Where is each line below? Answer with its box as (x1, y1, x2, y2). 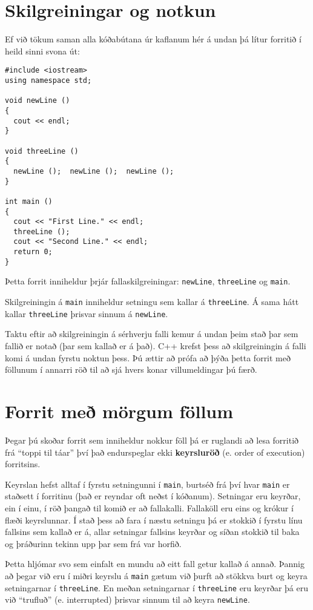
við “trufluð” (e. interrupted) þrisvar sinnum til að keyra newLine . (5, 593, 250, 606)
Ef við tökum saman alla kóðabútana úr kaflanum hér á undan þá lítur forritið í (5, 33, 301, 45)
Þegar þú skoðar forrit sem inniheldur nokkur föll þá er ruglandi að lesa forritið (5, 433, 299, 446)
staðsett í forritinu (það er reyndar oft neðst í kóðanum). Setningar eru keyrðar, (5, 490, 301, 502)
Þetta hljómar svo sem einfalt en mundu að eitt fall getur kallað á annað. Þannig (5, 557, 305, 570)
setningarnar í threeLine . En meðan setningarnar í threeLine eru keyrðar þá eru (5, 581, 308, 594)
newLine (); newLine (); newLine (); (13, 166, 174, 175)
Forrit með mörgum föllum (5, 398, 234, 423)
